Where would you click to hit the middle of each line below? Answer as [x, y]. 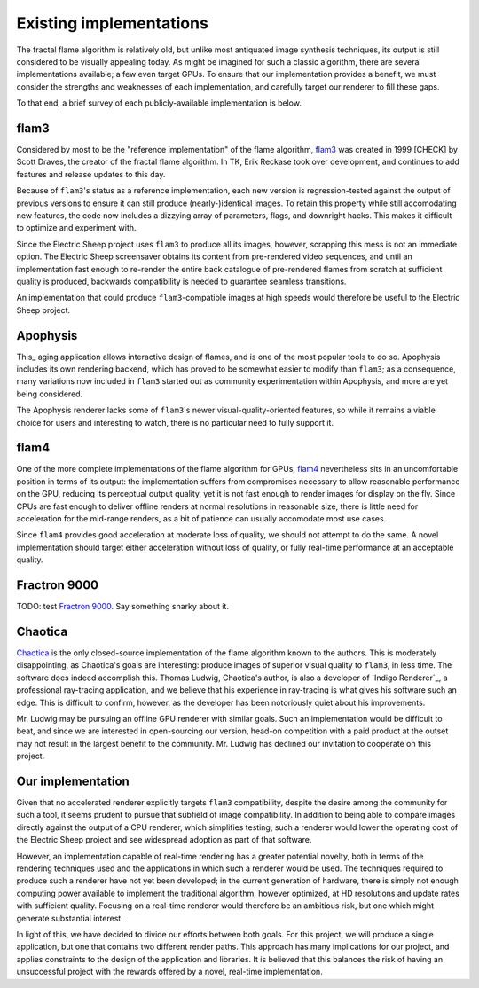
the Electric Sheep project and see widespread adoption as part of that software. [164, 840]
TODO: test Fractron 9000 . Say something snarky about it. [123, 607]
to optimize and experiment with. [76, 228]
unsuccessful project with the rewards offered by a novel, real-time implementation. [169, 972]
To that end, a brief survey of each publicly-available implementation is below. [159, 103]
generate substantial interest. [70, 918]
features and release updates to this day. [91, 174]
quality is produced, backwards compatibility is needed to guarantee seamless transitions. [181, 281]
